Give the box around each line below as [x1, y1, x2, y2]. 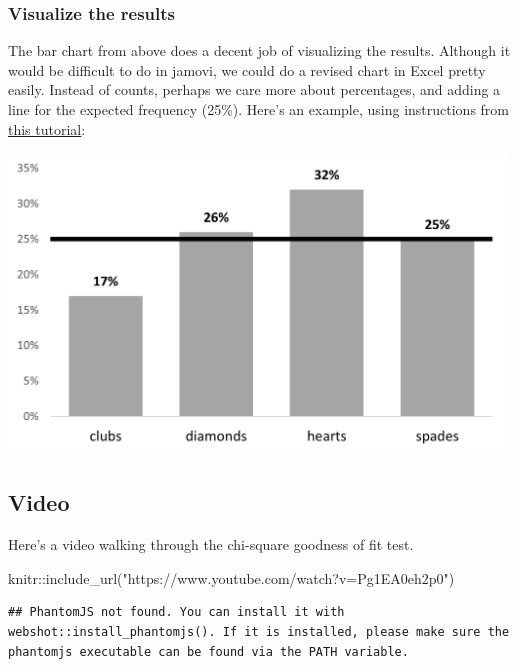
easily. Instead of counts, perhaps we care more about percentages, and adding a [8, 79, 501, 100]
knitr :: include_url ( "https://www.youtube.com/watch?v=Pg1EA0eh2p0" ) [8, 567, 455, 588]
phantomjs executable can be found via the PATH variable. [8, 644, 409, 659]
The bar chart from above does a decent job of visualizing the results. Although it [8, 40, 511, 61]
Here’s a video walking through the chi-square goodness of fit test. [8, 534, 414, 555]
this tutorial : [8, 118, 86, 139]
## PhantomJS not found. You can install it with [8, 605, 345, 620]
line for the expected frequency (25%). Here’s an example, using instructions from [8, 99, 510, 119]
